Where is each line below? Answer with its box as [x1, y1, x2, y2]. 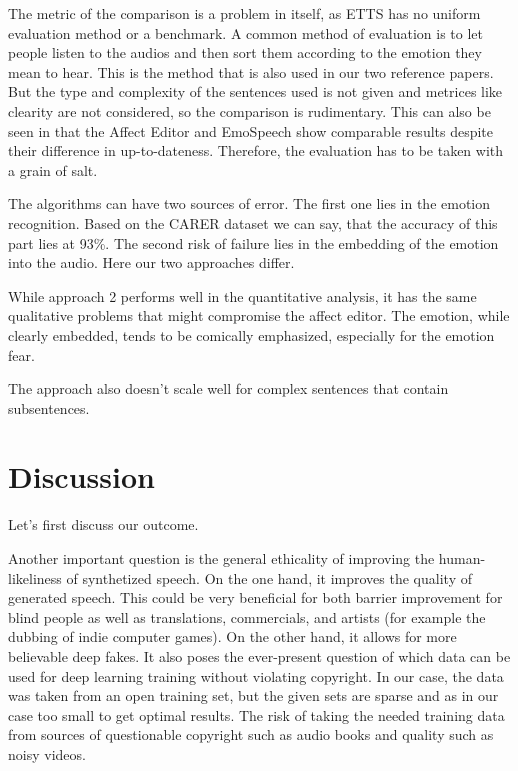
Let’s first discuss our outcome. [8, 514, 199, 535]
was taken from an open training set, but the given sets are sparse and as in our [8, 685, 499, 706]
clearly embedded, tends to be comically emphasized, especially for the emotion [8, 324, 495, 345]
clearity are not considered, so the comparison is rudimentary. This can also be [8, 100, 491, 121]
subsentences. [8, 397, 90, 418]
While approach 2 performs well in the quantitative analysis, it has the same [8, 285, 477, 306]
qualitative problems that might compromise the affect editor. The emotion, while [8, 305, 510, 326]
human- [438, 548, 486, 568]
